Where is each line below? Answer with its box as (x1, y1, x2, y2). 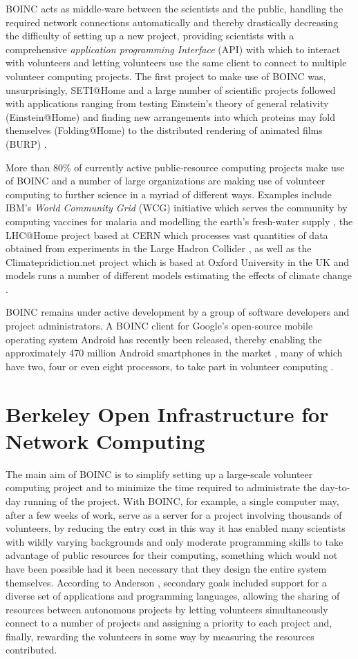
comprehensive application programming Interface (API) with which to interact (6, 41, 341, 56)
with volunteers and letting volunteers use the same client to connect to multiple (6, 55, 347, 70)
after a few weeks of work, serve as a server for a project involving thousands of (6, 507, 342, 522)
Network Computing (6, 426, 205, 455)
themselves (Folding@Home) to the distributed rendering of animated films (6, 123, 323, 137)
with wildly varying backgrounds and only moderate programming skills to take (6, 534, 343, 548)
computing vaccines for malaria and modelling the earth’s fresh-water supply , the (6, 213, 353, 228)
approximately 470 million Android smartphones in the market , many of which (6, 345, 343, 360)
